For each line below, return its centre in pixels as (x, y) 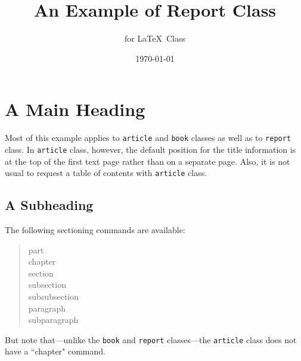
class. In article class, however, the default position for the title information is (150, 149)
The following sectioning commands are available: (95, 230)
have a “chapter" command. (55, 351)
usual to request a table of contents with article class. (106, 173)
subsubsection (54, 296)
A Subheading (49, 205)
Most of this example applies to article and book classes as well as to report (148, 138)
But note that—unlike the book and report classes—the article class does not (151, 339)
